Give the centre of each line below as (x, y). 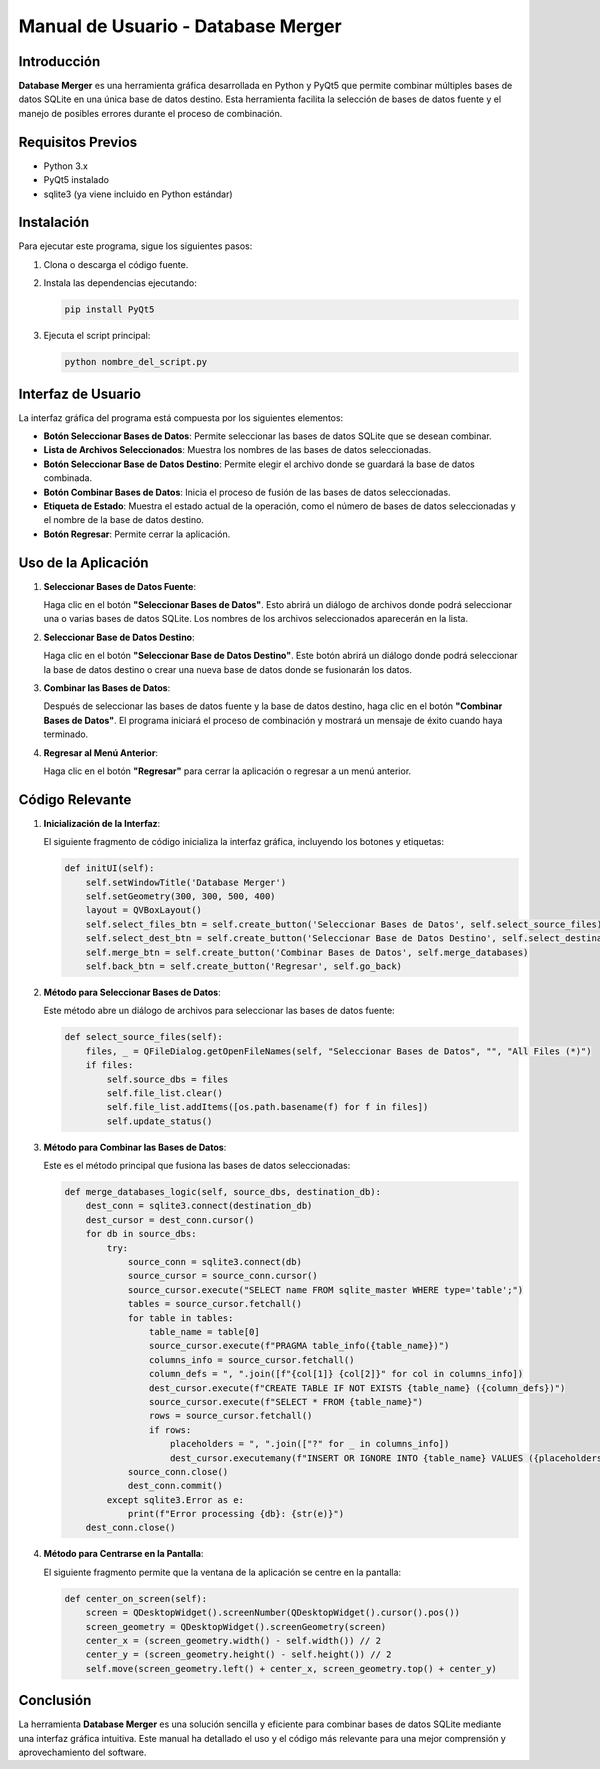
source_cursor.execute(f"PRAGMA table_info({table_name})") (299, 1346)
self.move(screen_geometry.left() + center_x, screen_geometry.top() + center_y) (291, 1668)
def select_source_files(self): (144, 1037)
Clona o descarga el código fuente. (116, 264)
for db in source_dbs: (141, 1234)
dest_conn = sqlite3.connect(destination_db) (199, 1206)
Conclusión (55, 1700)
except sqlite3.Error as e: (175, 1499)
